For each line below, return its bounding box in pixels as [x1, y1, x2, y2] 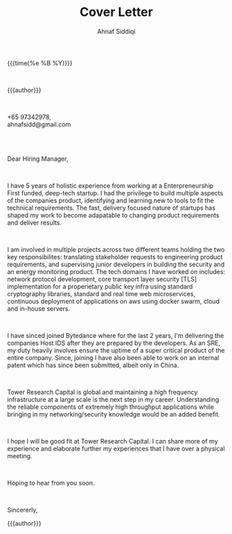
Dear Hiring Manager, [7, 154, 69, 163]
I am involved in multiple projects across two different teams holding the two [7, 245, 225, 254]
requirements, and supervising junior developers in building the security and [7, 260, 225, 268]
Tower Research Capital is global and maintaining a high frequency [7, 387, 198, 396]
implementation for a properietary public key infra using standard [7, 282, 193, 291]
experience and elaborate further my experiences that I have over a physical [7, 444, 225, 453]
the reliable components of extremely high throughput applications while [7, 403, 215, 411]
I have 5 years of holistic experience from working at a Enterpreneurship [7, 181, 213, 190]
